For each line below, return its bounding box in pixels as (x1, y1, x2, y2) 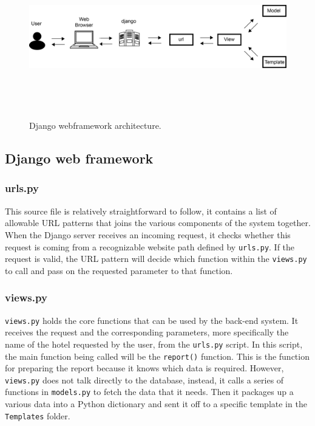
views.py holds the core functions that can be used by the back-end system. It (5, 314, 299, 326)
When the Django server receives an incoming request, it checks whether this (5, 228, 291, 241)
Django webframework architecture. (29, 119, 161, 132)
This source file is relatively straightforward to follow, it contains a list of (5, 204, 277, 217)
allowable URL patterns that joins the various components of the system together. (5, 216, 311, 229)
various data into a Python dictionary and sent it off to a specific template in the (5, 397, 307, 410)
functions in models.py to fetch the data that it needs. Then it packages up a (5, 385, 294, 398)
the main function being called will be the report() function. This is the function (5, 349, 310, 362)
